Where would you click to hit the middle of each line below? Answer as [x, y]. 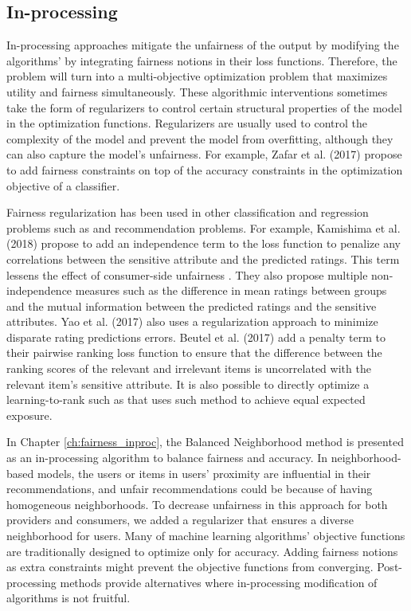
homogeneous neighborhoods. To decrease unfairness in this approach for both [197, 504]
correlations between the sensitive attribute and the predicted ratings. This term [203, 258]
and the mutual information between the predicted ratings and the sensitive [192, 305]
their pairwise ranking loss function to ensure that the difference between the [194, 352]
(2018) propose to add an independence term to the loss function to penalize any [204, 243]
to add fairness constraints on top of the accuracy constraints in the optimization [205, 169]
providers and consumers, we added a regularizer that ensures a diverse [180, 520]
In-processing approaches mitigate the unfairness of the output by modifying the [203, 45]
